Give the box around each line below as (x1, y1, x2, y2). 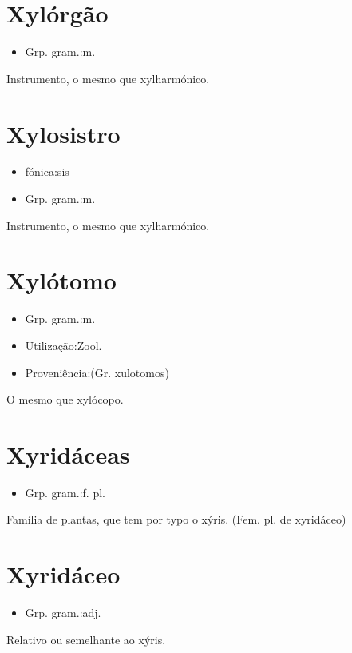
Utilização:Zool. (25, 336, 102, 353)
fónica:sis (25, 163, 69, 180)
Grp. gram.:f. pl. (25, 484, 105, 500)
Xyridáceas (6, 437, 130, 470)
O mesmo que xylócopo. (6, 391, 124, 408)
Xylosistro (6, 117, 121, 149)
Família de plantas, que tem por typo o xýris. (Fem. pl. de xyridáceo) (6, 511, 346, 528)
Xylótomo (6, 264, 117, 297)
